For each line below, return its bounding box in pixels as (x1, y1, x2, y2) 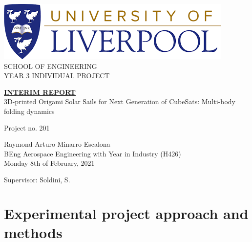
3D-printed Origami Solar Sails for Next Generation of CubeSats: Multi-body (4, 96, 235, 107)
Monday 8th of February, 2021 (4, 158, 95, 168)
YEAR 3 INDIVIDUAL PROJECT (4, 70, 110, 81)
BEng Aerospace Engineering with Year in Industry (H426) (4, 148, 181, 158)
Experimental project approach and (4, 203, 249, 223)
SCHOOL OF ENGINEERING (4, 61, 97, 71)
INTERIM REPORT (4, 87, 76, 97)
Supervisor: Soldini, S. (4, 174, 70, 184)
